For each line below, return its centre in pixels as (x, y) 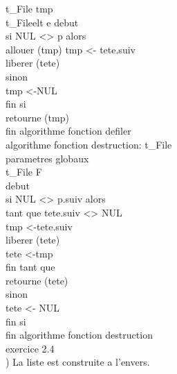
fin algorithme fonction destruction (79, 335)
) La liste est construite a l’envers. (78, 362)
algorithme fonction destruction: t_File (89, 144)
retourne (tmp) (37, 117)
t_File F (24, 172)
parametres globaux (47, 158)
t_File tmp (29, 8)
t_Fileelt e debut (42, 22)
